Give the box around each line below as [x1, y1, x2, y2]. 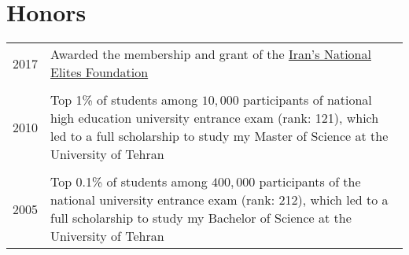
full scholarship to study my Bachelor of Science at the [50, 209, 352, 227]
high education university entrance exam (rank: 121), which [50, 109, 379, 128]
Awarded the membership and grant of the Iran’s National [50, 45, 371, 64]
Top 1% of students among [50, 91, 198, 109]
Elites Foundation [50, 63, 149, 82]
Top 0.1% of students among [50, 172, 208, 191]
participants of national [243, 91, 372, 109]
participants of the [259, 172, 361, 191]
